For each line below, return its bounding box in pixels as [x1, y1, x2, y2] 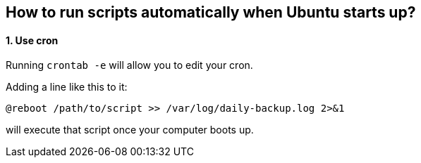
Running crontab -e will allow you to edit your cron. [6, 59, 253, 72]
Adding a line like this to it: [6, 81, 128, 93]
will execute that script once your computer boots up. [6, 124, 254, 136]
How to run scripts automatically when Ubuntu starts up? [6, 4, 416, 21]
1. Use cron [6, 34, 59, 46]
